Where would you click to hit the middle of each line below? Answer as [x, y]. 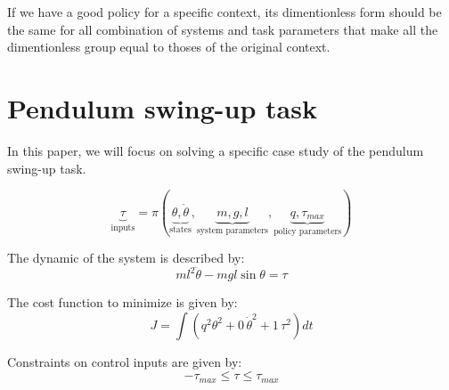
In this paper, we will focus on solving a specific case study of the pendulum [216, 150]
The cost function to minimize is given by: [122, 302]
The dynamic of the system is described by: [126, 257]
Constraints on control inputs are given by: [125, 361]
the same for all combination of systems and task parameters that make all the [223, 29]
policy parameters [308, 232]
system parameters [233, 230]
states [180, 229]
